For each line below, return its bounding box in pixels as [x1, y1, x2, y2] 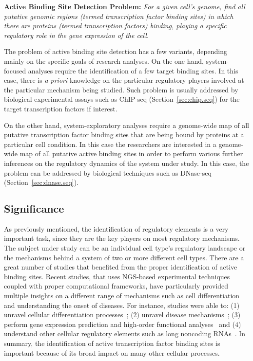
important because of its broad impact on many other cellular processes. [4, 347, 220, 358]
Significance [4, 201, 64, 216]
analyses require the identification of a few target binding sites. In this [28, 65, 238, 75]
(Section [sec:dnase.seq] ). [4, 177, 79, 187]
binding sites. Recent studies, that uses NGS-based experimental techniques [4, 271, 230, 281]
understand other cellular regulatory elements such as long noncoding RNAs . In [4, 328, 246, 339]
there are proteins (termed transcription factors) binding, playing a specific [4, 20, 227, 31]
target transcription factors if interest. [4, 103, 117, 113]
